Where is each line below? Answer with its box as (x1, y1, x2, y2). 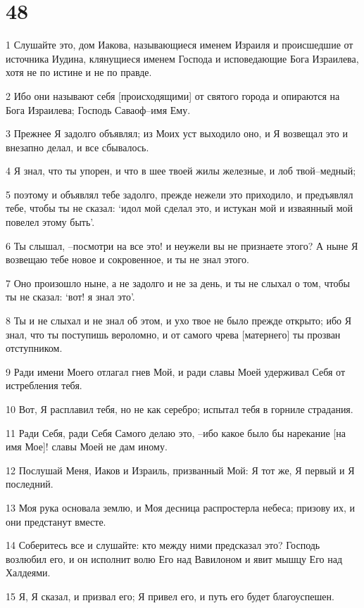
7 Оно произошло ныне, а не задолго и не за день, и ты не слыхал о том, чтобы (6, 275, 350, 290)
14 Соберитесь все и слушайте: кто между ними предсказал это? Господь (6, 538, 320, 552)
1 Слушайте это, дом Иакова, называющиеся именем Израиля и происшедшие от (6, 37, 353, 52)
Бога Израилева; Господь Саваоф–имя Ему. (6, 102, 191, 117)
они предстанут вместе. (6, 514, 106, 528)
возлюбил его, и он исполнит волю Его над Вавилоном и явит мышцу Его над (6, 551, 343, 566)
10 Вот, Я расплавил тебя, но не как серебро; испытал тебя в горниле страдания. (6, 402, 353, 416)
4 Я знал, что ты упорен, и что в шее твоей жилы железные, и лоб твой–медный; (6, 163, 356, 178)
